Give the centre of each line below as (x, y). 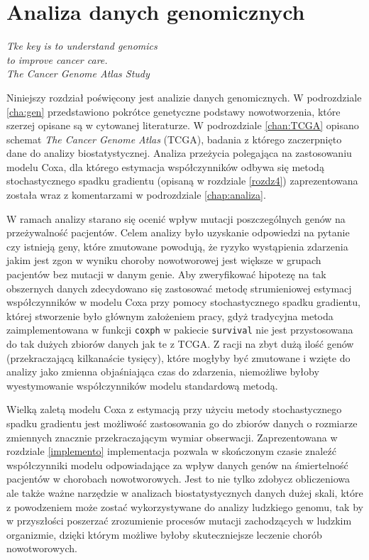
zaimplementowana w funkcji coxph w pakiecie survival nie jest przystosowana (180, 330)
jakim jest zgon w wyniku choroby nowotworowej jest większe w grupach (164, 260)
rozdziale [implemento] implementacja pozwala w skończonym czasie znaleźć (171, 451)
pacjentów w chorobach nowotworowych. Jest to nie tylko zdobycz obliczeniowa (178, 479)
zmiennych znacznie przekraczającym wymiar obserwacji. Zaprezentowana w (172, 437)
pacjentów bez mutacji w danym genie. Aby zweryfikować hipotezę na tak (166, 274)
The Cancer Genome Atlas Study (78, 73)
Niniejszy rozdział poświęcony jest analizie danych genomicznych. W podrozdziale (184, 97)
